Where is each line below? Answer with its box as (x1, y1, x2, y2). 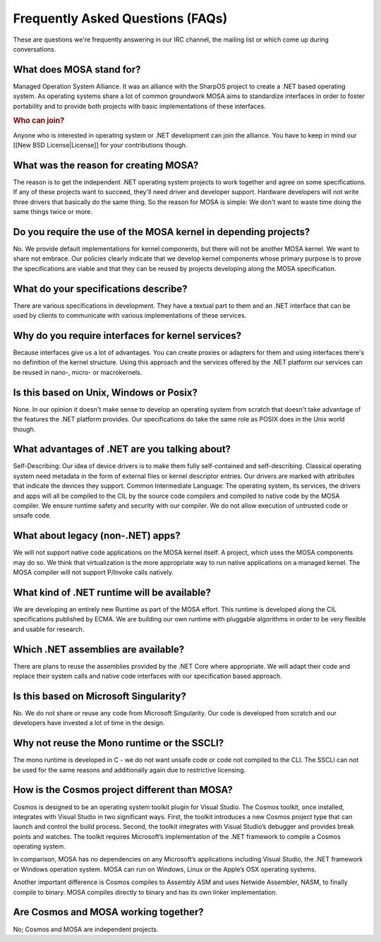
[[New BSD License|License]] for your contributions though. (13, 141, 188, 150)
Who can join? (13, 116, 65, 126)
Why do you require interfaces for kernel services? (13, 329, 242, 342)
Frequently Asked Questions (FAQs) (13, 11, 228, 26)
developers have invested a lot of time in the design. (13, 719, 165, 727)
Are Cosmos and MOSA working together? (13, 906, 204, 918)
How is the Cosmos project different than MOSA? (13, 784, 233, 796)
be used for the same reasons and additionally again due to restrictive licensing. (13, 765, 246, 774)
